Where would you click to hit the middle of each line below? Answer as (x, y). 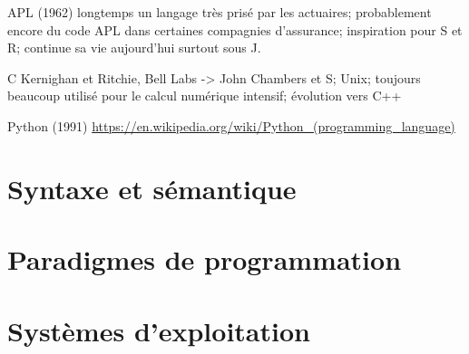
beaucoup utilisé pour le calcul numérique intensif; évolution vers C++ (205, 96)
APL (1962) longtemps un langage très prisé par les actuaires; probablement (220, 12)
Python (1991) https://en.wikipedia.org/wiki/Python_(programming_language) (231, 125)
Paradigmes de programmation (205, 259)
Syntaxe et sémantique (152, 188)
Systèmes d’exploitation (159, 330)
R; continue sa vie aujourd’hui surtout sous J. (134, 48)
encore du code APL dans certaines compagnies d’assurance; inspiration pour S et (235, 29)
